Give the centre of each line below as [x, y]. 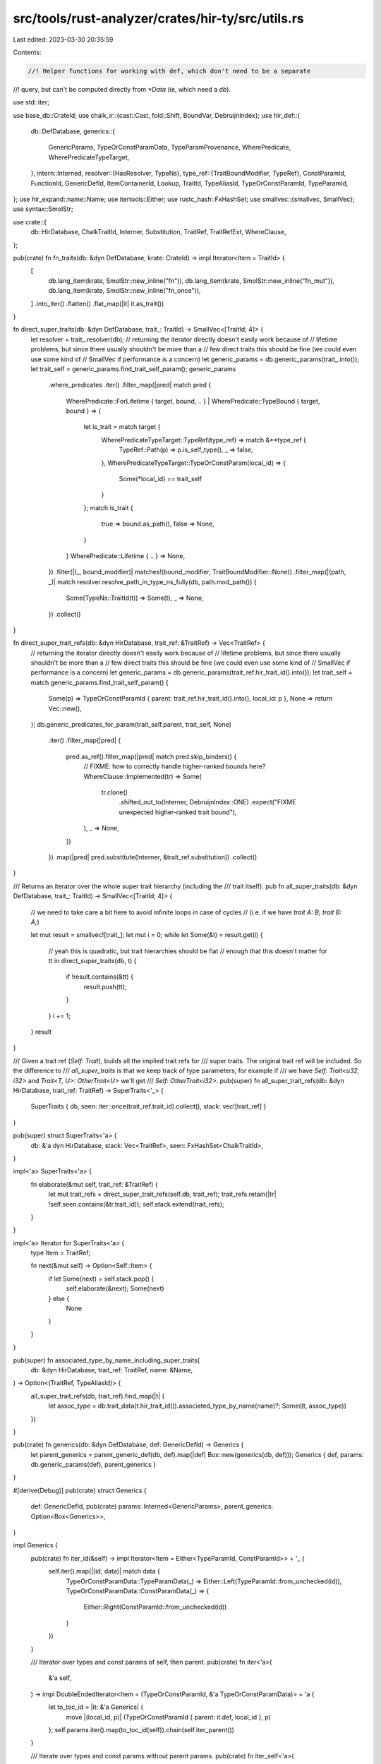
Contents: [27, 52]
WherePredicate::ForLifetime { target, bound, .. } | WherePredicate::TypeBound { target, [193, 401]
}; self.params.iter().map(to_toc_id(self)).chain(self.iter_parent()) [141, 1729]
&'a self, [60, 1678]
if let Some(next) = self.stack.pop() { [101, 1279]
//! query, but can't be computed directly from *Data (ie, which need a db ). [122, 89]
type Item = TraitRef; [61, 1253]
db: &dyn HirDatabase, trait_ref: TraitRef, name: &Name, [112, 1370]
